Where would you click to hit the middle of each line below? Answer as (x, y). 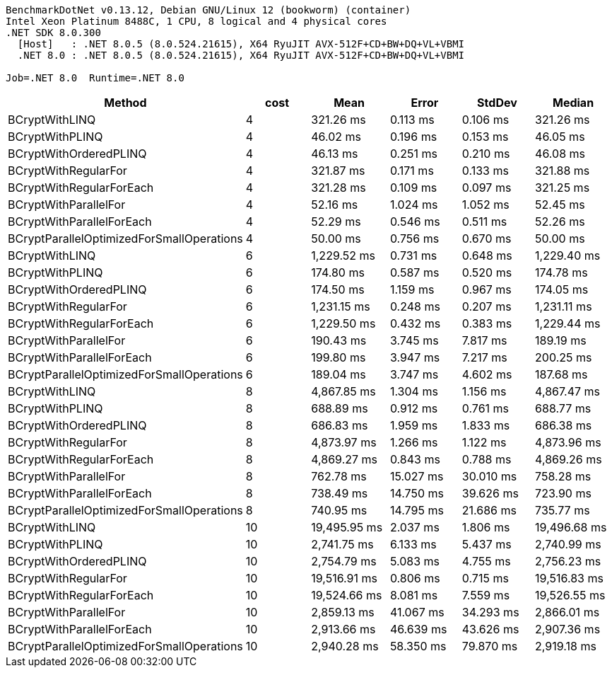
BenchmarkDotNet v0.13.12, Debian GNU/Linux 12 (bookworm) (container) (208, 10)
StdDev (497, 103)
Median (573, 103)
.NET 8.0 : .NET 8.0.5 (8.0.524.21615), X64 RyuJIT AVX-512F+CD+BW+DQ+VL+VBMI (241, 55)
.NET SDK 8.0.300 (53, 33)
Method (125, 103)
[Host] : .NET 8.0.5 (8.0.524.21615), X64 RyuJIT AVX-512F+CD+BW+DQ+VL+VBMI (241, 44)
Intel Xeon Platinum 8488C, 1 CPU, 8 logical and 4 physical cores (196, 21)
